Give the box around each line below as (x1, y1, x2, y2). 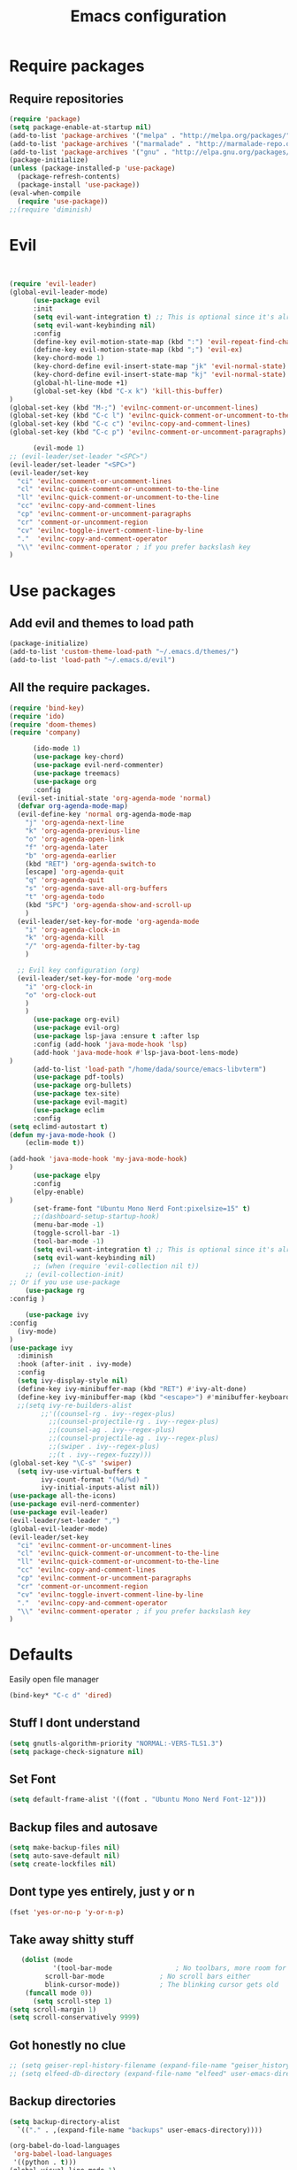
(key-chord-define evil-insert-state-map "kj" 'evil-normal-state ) (32, 370, 287, 380)
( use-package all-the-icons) (9, 1491, 117, 1501)
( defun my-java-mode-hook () (9, 1130, 117, 1139)
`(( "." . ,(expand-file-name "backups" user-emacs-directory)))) (17, 2126, 263, 2135)
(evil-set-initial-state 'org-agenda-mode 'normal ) (17, 794, 212, 803)
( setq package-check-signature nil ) (9, 1747, 144, 1756)
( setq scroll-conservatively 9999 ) (9, 2013, 141, 2022)
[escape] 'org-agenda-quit (25, 867, 125, 877)
